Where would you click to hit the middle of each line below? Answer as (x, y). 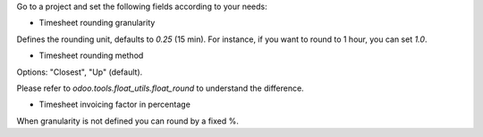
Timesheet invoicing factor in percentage (115, 105)
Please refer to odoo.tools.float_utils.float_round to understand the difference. (160, 88)
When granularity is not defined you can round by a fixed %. (127, 121)
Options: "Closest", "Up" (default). (80, 72)
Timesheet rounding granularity (97, 23)
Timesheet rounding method (91, 56)
